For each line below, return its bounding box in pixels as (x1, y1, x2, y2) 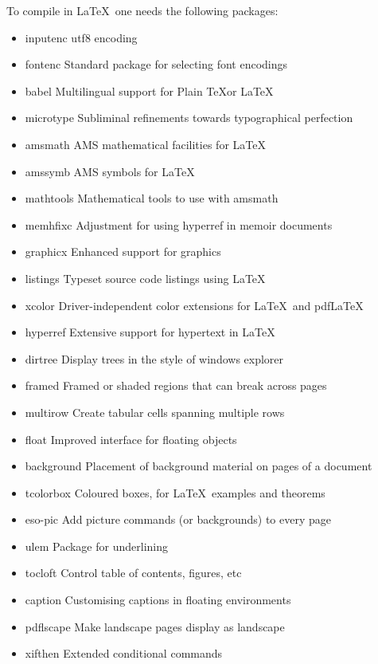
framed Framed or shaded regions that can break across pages (25, 377, 327, 394)
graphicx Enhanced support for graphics (25, 243, 221, 260)
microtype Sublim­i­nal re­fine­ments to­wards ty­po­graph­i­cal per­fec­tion (25, 109, 353, 126)
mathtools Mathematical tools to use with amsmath (25, 190, 279, 206)
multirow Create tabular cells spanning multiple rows (25, 403, 285, 420)
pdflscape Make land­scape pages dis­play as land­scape (25, 618, 285, 635)
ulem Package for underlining (25, 537, 168, 554)
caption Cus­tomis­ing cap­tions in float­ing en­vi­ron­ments (25, 591, 291, 608)
